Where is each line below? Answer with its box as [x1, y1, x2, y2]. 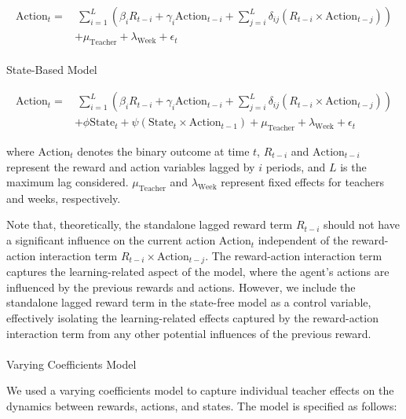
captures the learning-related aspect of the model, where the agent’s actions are [6, 263, 390, 280]
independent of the [258, 232, 349, 248]
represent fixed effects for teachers [221, 174, 384, 190]
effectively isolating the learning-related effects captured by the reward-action [6, 309, 379, 325]
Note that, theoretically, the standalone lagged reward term [6, 216, 293, 233]
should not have [323, 216, 400, 233]
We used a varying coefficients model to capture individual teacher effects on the [6, 382, 394, 399]
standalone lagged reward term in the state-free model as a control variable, [6, 294, 371, 311]
